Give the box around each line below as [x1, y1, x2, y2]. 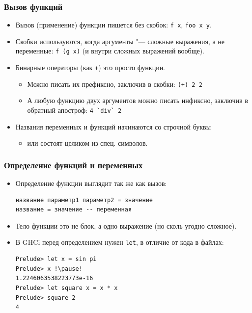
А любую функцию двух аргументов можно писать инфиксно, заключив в [27, 95, 248, 105]
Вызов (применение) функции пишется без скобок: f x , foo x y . [15, 20, 212, 30]
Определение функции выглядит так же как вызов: [15, 178, 167, 188]
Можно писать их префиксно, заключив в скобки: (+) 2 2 [27, 78, 202, 89]
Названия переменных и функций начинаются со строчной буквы [15, 121, 211, 131]
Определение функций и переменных [4, 158, 143, 171]
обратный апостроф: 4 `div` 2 [27, 105, 122, 115]
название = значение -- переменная [15, 206, 132, 213]
